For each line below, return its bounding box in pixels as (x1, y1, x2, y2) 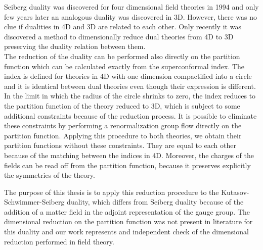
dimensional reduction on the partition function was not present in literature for (4, 216, 253, 227)
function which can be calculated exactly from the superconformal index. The (4, 61, 245, 71)
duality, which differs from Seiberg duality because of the (67, 196, 244, 207)
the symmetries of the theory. (4, 170, 95, 180)
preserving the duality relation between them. (4, 41, 146, 52)
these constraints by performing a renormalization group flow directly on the (4, 120, 242, 131)
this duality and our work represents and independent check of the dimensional (4, 226, 249, 237)
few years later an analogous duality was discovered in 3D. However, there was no (4, 11, 257, 22)
